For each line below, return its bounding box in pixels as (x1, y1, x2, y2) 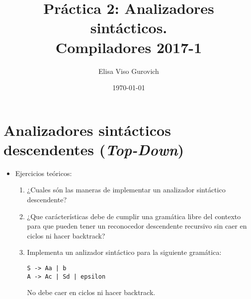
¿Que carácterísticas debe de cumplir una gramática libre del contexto (27, 211, 241, 221)
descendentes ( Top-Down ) (3, 139, 184, 160)
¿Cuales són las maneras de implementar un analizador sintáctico (27, 184, 226, 195)
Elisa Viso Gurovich (98, 65, 159, 76)
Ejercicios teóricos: (15, 168, 72, 178)
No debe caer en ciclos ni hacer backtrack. (27, 287, 156, 298)
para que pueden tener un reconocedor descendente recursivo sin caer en (27, 221, 247, 231)
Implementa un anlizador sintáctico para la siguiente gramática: (27, 247, 222, 257)
